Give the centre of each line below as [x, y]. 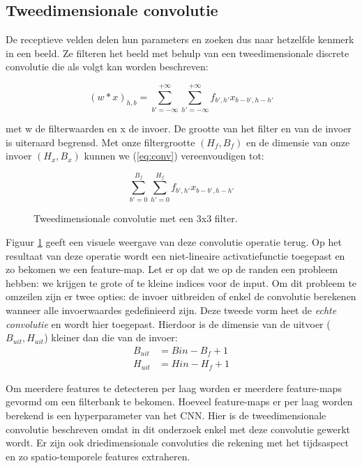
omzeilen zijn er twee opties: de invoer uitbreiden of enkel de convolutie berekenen [181, 296]
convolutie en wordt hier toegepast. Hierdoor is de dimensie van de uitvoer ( [168, 323]
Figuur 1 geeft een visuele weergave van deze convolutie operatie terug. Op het [174, 242]
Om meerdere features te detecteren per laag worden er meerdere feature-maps [174, 388]
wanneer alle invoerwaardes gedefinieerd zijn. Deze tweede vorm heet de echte [171, 310]
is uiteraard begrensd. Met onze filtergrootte [100, 142]
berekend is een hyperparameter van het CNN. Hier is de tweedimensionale [166, 415]
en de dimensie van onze [298, 142]
